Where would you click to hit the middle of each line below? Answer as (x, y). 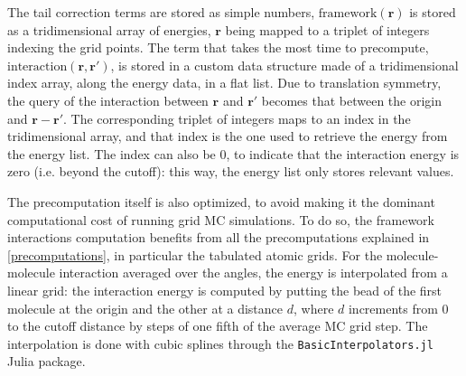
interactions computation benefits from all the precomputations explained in (219, 237)
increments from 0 (398, 308)
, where (313, 308)
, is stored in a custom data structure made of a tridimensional (284, 65)
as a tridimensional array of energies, (109, 29)
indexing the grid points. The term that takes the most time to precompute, (218, 47)
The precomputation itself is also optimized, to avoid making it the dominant (221, 201)
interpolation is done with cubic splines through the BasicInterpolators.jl (220, 343)
